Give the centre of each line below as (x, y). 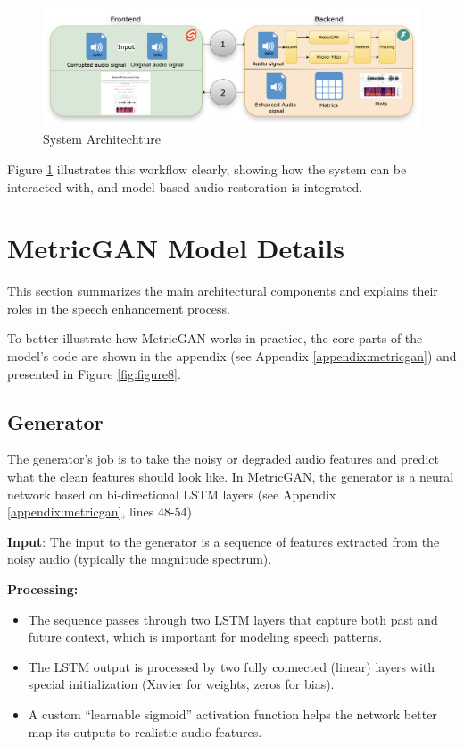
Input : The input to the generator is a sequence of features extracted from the (224, 541)
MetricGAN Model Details (176, 248)
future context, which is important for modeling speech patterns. (205, 637)
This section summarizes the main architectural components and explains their (223, 291)
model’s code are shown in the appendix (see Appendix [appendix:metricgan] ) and (232, 356)
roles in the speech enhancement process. (119, 308)
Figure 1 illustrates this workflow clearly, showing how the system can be (207, 168)
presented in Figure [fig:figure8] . (94, 373)
